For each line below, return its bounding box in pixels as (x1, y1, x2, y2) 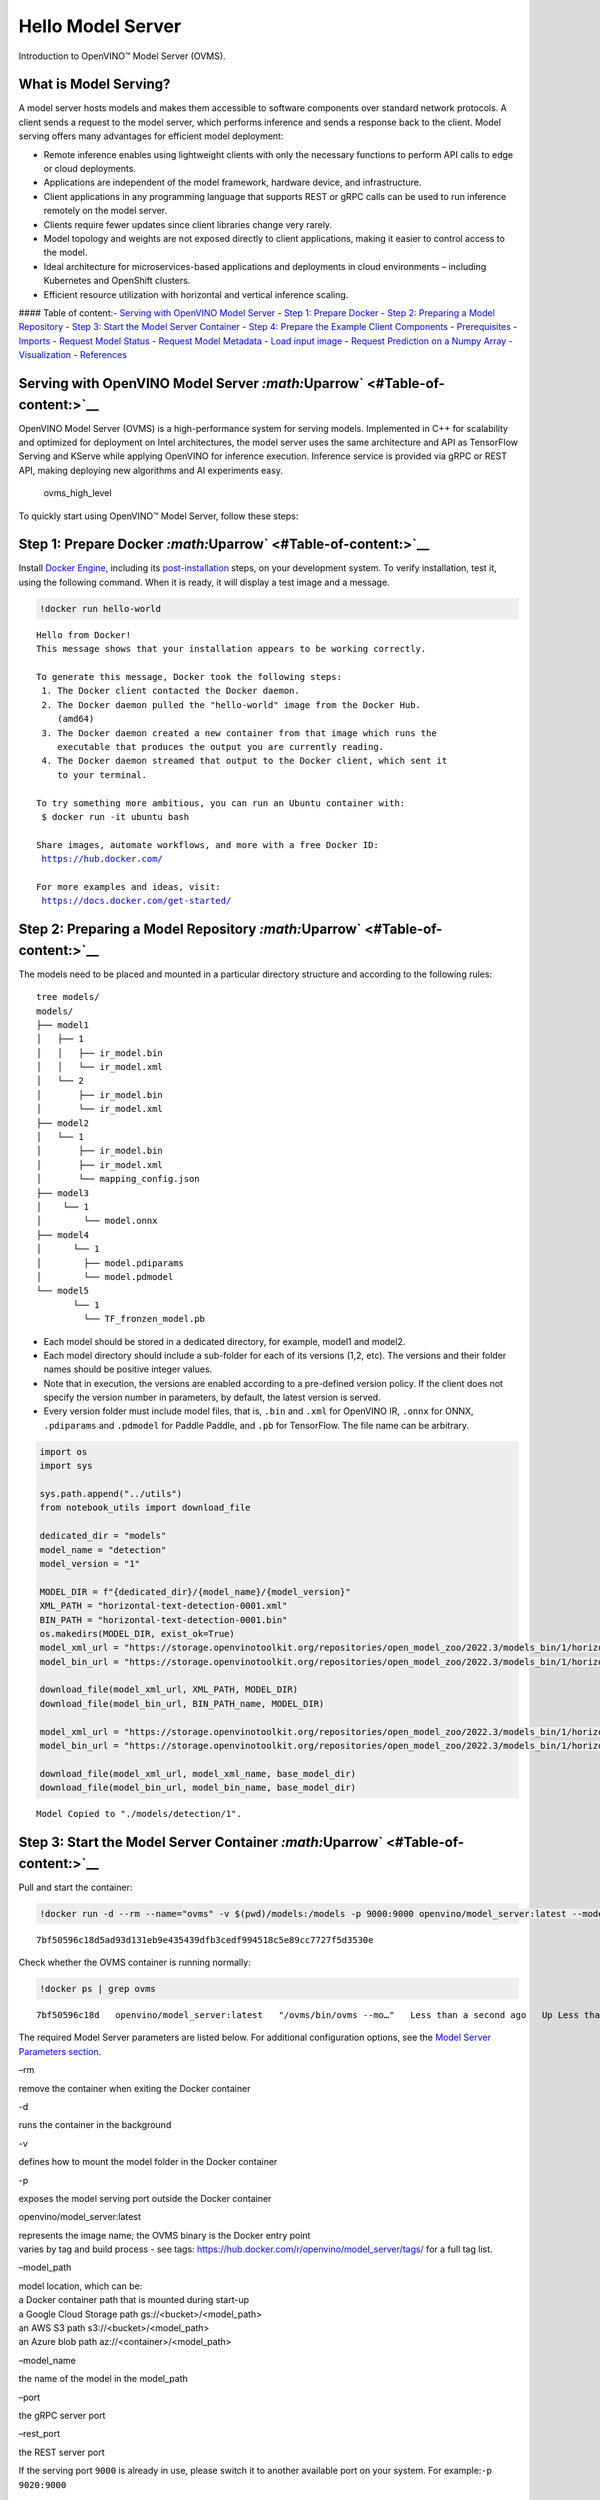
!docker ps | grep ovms (39, 1983, 157, 1995)
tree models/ (36, 991, 100, 1003)
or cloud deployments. (43, 163, 137, 175)
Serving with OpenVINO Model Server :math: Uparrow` (18, 375, 365, 392)
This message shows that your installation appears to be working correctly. (36, 643, 427, 655)
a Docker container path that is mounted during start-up (18, 2294, 250, 2306)
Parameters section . (18, 2045, 102, 2057)
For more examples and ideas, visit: (36, 881, 222, 892)
